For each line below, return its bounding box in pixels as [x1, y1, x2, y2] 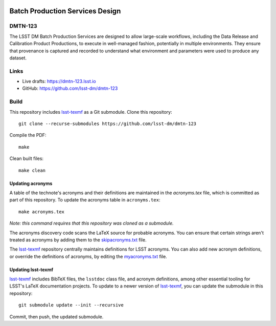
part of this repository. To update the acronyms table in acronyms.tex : [9, 197, 160, 203]
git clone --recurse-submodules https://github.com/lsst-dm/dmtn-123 [18, 121, 197, 127]
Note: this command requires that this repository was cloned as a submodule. [9, 220, 174, 227]
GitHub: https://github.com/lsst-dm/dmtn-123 [22, 85, 118, 92]
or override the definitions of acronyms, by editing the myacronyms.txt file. [9, 253, 167, 259]
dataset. [9, 54, 27, 61]
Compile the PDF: [9, 132, 47, 138]
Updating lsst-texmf [9, 267, 54, 273]
